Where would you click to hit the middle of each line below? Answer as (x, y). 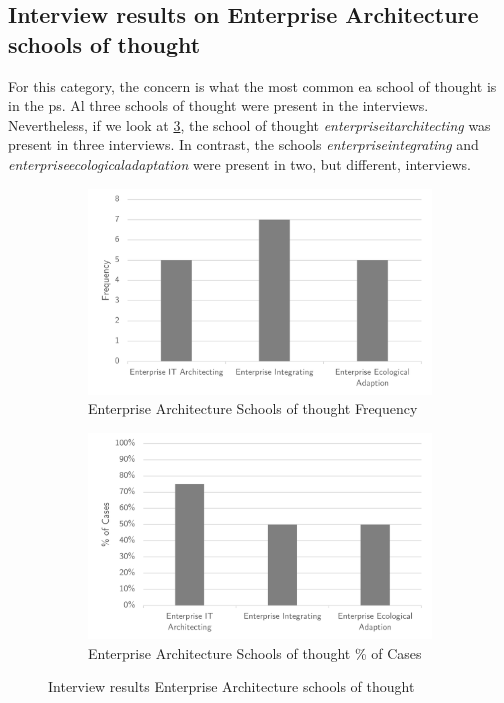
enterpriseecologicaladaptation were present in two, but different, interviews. (239, 163)
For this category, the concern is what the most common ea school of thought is (252, 85)
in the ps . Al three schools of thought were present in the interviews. (218, 105)
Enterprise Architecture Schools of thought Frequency (253, 408)
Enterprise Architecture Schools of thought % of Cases (255, 652)
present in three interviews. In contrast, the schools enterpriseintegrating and (243, 144)
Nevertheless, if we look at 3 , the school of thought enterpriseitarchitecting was (249, 124)
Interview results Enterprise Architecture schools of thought (231, 686)
